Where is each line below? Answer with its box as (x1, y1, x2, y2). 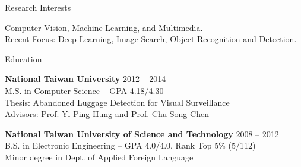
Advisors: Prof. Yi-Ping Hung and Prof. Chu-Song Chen (5, 108, 209, 120)
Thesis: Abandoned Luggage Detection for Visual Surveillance (5, 96, 230, 108)
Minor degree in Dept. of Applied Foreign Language (5, 150, 194, 163)
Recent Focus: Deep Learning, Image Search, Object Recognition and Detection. (5, 33, 297, 45)
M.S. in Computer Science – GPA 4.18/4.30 (5, 84, 164, 96)
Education (5, 52, 42, 65)
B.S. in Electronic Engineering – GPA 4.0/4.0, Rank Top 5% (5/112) (5, 139, 256, 152)
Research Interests (5, 1, 71, 13)
